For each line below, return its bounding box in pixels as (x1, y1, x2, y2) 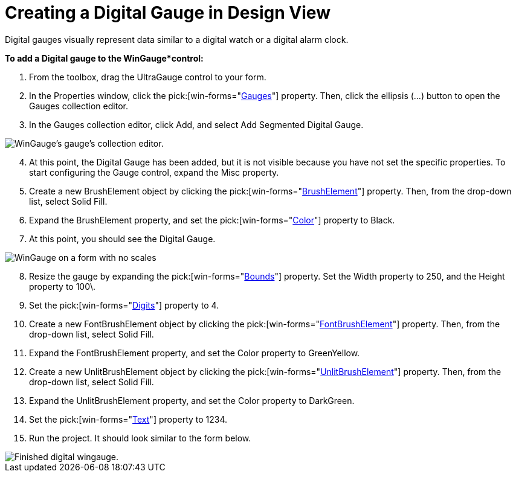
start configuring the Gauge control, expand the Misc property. (29, 167, 279, 178)
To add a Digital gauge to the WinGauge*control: (5, 53, 204, 63)
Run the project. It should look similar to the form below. (29, 432, 251, 443)
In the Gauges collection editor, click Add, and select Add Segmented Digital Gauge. (29, 119, 364, 130)
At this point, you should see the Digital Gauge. (29, 233, 216, 244)
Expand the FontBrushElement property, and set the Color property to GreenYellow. (29, 347, 360, 358)
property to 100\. (29, 281, 95, 292)
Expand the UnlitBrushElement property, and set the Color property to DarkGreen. (29, 395, 355, 406)
